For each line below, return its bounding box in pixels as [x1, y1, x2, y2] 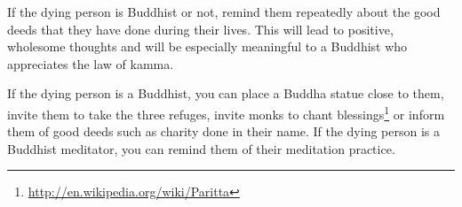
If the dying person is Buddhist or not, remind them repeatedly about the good [7, 3, 441, 20]
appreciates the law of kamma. [7, 54, 174, 73]
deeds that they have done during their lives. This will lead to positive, [7, 19, 394, 38]
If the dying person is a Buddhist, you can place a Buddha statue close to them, [7, 84, 444, 103]
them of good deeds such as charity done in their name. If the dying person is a [7, 122, 440, 141]
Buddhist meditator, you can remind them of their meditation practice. [7, 139, 395, 157]
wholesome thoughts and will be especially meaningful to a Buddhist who [7, 37, 408, 56]
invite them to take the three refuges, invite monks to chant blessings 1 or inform [7, 102, 445, 123]
